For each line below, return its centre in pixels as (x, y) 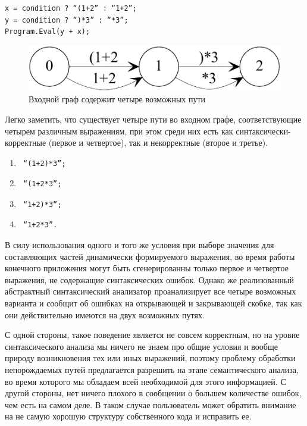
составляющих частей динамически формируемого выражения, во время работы (150, 256)
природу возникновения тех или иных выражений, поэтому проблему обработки (150, 358)
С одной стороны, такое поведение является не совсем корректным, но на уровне (152, 335)
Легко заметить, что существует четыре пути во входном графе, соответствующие (153, 119)
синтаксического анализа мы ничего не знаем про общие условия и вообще (141, 346)
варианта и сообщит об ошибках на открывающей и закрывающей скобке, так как (153, 303)
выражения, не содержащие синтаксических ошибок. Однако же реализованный (149, 279)
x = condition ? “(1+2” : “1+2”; (71, 8)
